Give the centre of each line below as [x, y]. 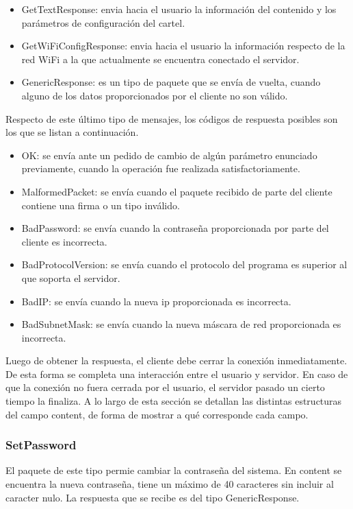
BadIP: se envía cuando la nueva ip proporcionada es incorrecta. [156, 301]
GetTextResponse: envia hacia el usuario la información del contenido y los [179, 9]
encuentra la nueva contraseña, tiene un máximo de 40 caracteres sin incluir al [170, 484]
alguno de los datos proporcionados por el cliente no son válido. [155, 95]
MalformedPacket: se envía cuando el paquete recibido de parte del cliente [177, 191]
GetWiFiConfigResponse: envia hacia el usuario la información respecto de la [183, 46]
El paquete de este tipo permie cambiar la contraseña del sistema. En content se [174, 470]
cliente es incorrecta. [64, 241]
